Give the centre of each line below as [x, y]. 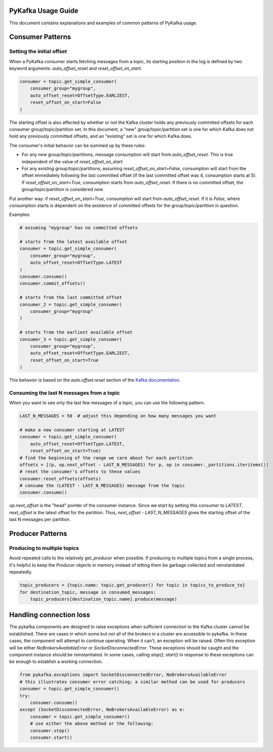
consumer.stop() [50, 731]
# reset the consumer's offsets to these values [80, 472]
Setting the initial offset [38, 51]
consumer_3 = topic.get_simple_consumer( [71, 339]
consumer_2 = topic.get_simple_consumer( [71, 304]
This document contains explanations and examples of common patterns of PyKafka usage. [103, 23]
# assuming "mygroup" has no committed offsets [79, 228]
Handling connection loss [50, 615]
